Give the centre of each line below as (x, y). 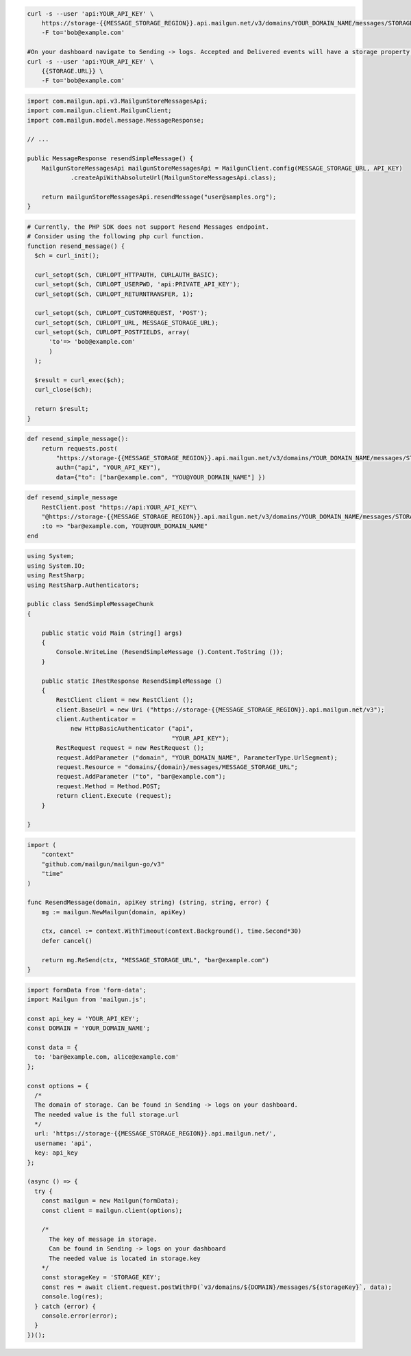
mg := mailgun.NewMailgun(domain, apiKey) (114, 912)
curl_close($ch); (63, 390)
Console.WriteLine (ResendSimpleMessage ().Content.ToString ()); (170, 652)
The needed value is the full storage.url (107, 1114)
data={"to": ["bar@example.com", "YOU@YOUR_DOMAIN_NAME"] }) (161, 477)
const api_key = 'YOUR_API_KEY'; (83, 1018)
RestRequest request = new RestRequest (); (130, 748)
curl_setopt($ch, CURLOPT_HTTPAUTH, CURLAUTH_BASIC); (127, 275)
